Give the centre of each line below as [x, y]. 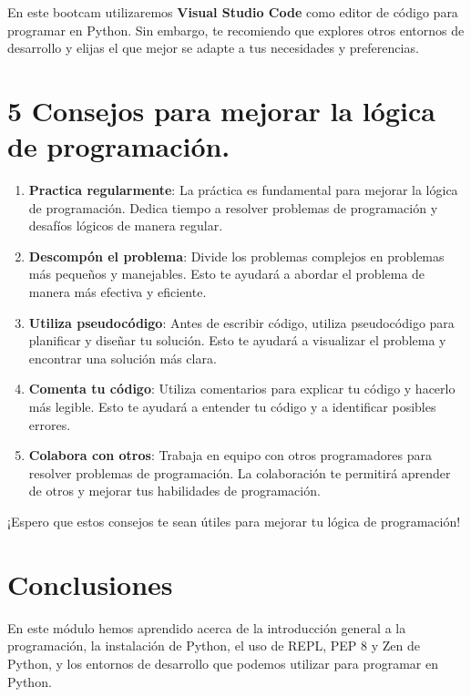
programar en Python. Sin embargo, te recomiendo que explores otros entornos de [236, 30]
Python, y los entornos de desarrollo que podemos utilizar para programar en [223, 663]
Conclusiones [90, 584]
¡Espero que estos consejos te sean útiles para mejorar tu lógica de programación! [234, 521]
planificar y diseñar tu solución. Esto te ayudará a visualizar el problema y [237, 340]
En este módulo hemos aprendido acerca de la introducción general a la [207, 627]
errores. [50, 424]
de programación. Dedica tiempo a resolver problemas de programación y [233, 207]
